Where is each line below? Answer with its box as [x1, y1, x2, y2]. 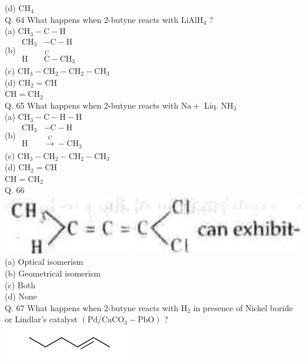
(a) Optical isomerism [5, 255, 84, 268]
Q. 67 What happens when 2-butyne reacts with [5, 301, 178, 314]
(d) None [5, 290, 37, 302]
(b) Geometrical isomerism [5, 267, 101, 279]
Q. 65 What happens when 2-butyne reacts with [5, 99, 178, 111]
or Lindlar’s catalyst [5, 313, 78, 325]
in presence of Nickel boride [193, 301, 293, 314]
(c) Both [5, 278, 35, 291]
